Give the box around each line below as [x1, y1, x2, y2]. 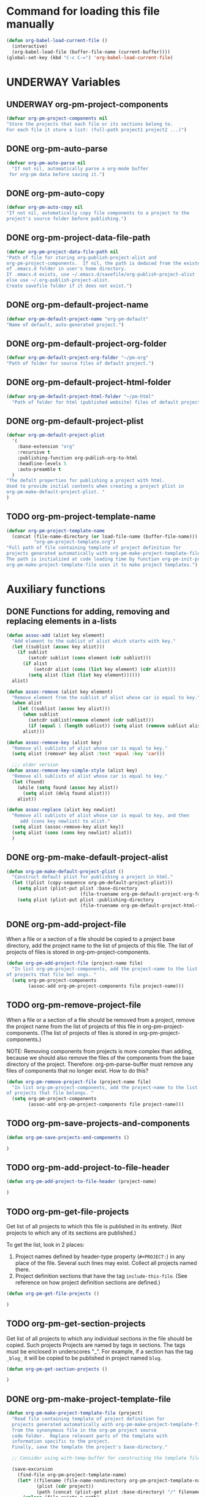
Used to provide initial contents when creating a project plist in [6, 484, 184, 490]
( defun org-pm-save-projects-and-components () [6, 1134, 130, 1140]
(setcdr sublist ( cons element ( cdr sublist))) [28, 655, 151, 661]
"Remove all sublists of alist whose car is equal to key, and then [12, 813, 190, 819]
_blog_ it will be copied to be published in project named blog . [6, 1354, 162, 1361]
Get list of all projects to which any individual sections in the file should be [6, 1335, 193, 1342]
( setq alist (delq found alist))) [22, 790, 111, 796]
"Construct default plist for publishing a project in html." [12, 874, 173, 880]
